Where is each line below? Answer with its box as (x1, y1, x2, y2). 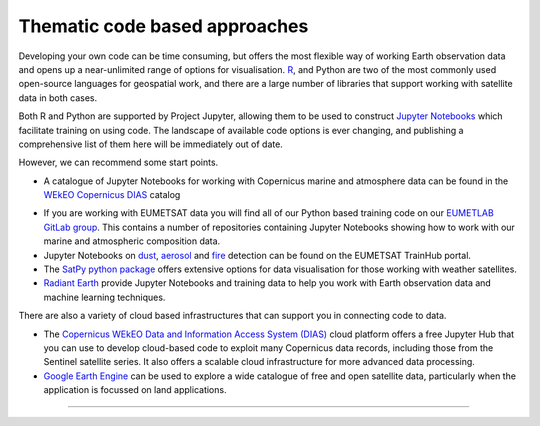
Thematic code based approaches (18, 15, 309, 37)
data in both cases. (18, 91, 98, 104)
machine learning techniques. (43, 291, 166, 303)
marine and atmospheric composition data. (43, 235, 221, 247)
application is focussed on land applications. (43, 384, 227, 396)
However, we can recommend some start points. (18, 156, 219, 169)
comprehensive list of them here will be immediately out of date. (18, 138, 284, 150)
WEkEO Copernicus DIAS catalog (43, 189, 181, 201)
